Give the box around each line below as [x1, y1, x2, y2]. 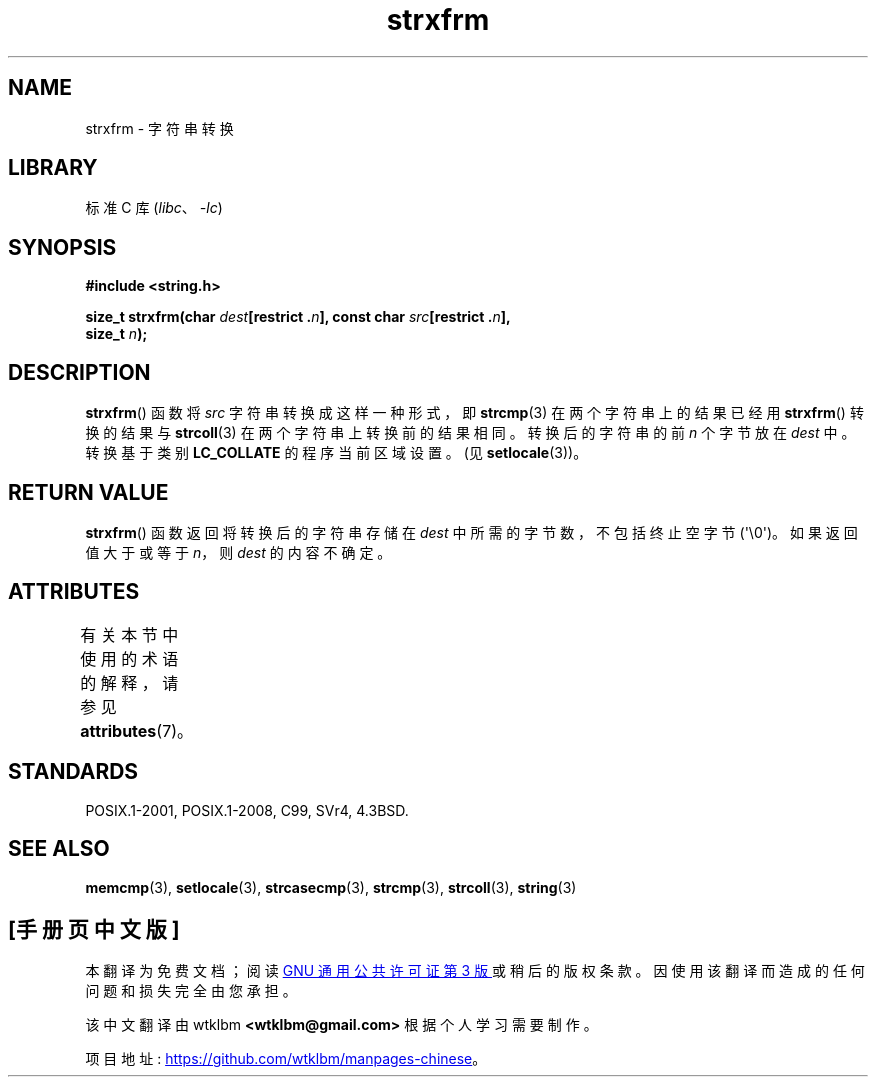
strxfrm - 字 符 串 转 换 [85, 119, 234, 137]
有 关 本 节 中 [80, 624, 179, 645]
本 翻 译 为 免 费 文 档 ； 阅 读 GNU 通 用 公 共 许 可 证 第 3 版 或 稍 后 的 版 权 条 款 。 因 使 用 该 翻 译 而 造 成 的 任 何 [85, 962, 865, 980]
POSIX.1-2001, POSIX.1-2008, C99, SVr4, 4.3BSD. [85, 801, 409, 819]
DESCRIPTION [8, 359, 151, 385]
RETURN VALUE [8, 479, 169, 505]
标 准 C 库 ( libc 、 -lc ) [85, 199, 223, 217]
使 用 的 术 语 [80, 648, 179, 669]
